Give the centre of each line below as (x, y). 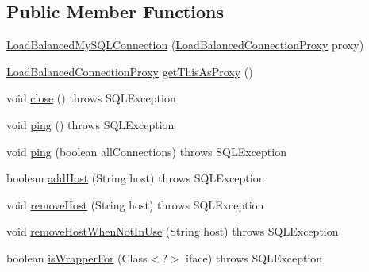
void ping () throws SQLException (90, 124)
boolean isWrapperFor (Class (77, 257)
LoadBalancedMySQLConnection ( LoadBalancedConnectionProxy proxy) (185, 45)
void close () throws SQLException (91, 98)
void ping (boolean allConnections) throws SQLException (146, 151)
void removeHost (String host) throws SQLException (135, 204)
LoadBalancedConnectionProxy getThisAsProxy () (130, 71)
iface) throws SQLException (254, 257)
